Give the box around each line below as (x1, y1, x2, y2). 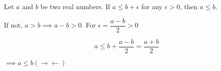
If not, (4, 20, 23, 30)
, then (180, 1, 198, 11)
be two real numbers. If (40, 1, 110, 11)
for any (141, 1, 162, 11)
